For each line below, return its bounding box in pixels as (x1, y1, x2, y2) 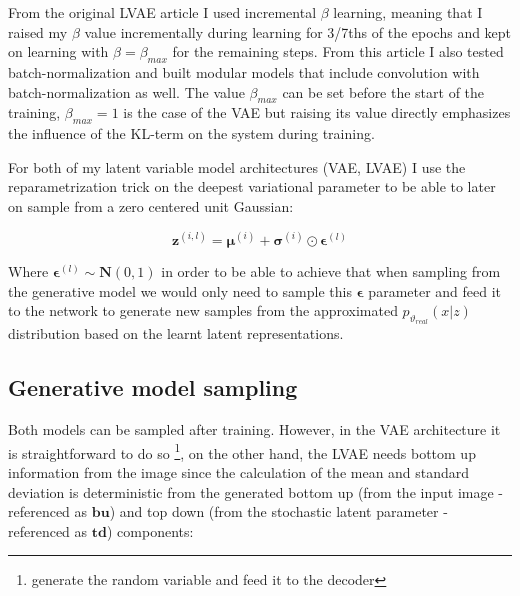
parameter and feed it (368, 280, 502, 301)
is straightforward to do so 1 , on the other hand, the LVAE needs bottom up (8, 439, 476, 463)
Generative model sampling (8, 372, 298, 403)
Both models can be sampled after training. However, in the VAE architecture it (8, 419, 501, 440)
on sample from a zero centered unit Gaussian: (8, 195, 294, 216)
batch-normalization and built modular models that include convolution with (8, 61, 480, 82)
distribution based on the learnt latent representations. (8, 323, 344, 344)
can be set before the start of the (282, 81, 485, 102)
